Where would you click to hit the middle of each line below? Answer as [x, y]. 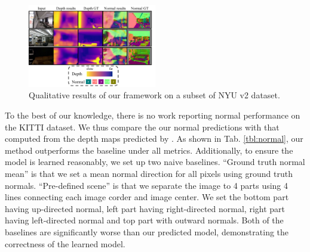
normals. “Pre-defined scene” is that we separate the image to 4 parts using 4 [147, 185]
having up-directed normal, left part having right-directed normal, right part [145, 208]
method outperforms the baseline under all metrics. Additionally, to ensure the [149, 150]
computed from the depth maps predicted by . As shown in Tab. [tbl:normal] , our [154, 139]
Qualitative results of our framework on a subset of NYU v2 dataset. [154, 95]
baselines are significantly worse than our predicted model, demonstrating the [147, 232]
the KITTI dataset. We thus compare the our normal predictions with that [142, 127]
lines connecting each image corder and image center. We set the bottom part [147, 197]
